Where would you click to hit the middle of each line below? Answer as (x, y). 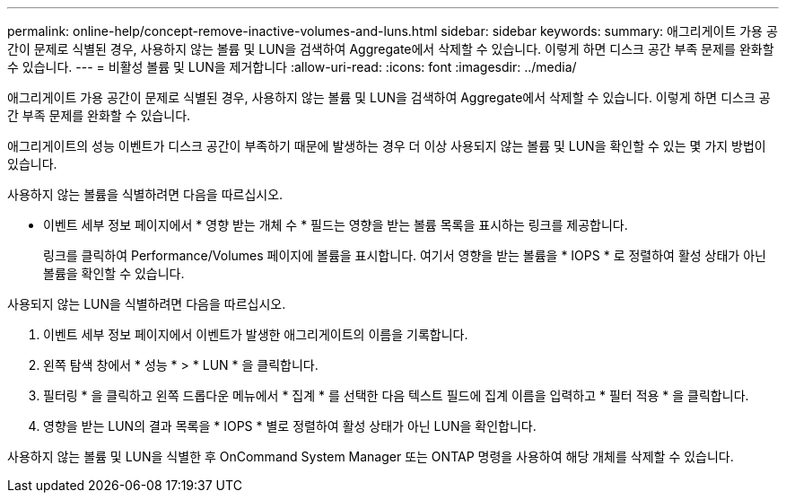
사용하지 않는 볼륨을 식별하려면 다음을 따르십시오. (145, 194)
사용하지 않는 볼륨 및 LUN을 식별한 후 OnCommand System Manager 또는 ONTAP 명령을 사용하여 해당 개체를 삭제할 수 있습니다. (371, 456)
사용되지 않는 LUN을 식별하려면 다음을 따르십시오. (147, 304)
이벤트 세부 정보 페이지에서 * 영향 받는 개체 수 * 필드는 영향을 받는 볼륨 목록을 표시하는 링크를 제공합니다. (336, 225)
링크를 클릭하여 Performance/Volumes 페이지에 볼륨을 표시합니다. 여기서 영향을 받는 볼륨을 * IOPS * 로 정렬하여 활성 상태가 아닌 (405, 255)
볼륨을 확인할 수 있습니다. (114, 273)
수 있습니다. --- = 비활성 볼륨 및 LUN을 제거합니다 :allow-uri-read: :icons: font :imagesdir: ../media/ (292, 67)
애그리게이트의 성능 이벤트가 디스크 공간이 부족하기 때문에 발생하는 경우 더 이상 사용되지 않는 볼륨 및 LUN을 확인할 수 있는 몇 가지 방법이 (387, 146)
